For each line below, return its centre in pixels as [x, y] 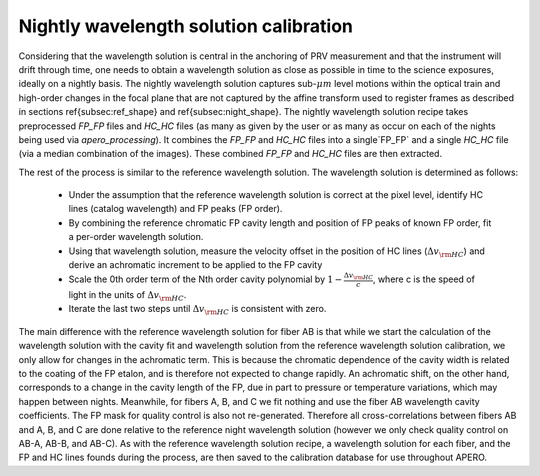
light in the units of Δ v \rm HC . [127, 296]
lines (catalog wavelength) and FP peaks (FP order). [175, 209]
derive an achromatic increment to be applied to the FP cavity [195, 265]
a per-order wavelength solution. [136, 237]
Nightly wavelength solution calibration [186, 26]
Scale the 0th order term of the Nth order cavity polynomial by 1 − [205, 279]
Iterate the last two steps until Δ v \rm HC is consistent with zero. [197, 310]
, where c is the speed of [423, 279]
